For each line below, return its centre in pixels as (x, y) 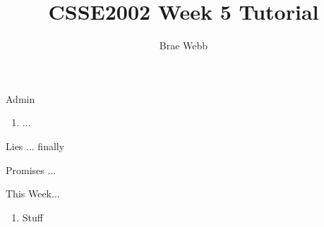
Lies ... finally (35, 146)
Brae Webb (184, 45)
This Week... (33, 194)
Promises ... (31, 170)
